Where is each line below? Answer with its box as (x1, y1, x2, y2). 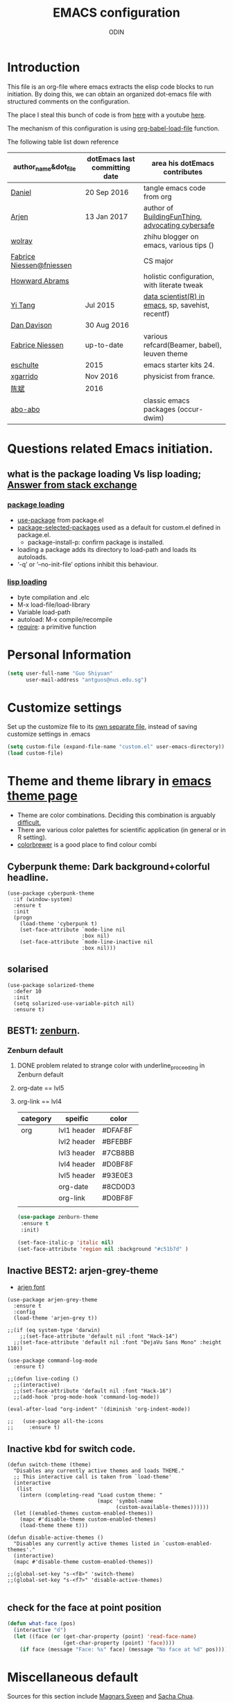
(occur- (177, 404, 204, 414)
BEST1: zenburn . (7, 1025, 80, 1037)
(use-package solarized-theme (7, 981, 95, 988)
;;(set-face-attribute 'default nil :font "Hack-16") (13, 1388, 172, 1395)
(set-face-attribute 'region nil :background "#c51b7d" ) (17, 1245, 189, 1252)
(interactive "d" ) (13, 1626, 67, 1633)
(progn (13, 914, 33, 921)
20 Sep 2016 (85, 187, 129, 197)
